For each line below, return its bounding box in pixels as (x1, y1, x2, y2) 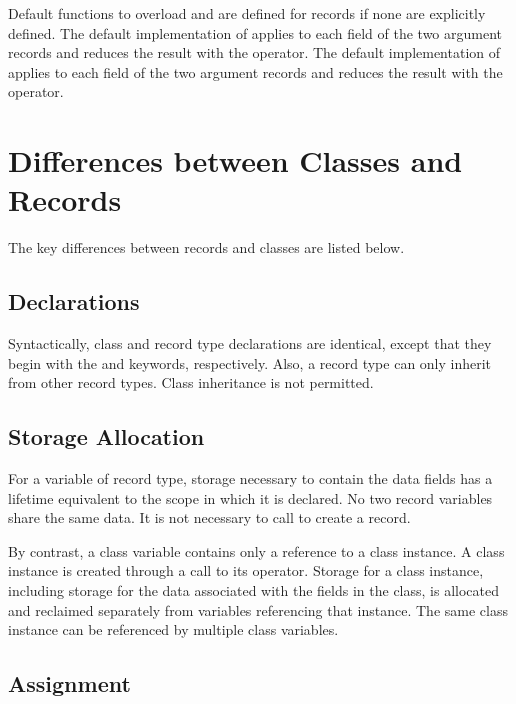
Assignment (8, 668, 131, 699)
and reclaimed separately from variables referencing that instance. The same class (8, 599, 508, 620)
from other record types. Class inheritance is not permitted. (8, 372, 374, 393)
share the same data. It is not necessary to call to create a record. (8, 507, 411, 528)
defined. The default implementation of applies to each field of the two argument (8, 22, 503, 43)
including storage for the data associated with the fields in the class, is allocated (8, 580, 499, 601)
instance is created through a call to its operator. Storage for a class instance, (8, 560, 484, 581)
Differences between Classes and (8, 140, 463, 181)
